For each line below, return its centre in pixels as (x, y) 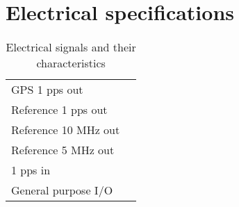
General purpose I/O (62, 190)
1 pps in (31, 170)
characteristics (71, 63)
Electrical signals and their (71, 47)
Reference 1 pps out (59, 110)
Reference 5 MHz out (63, 150)
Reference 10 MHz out (66, 130)
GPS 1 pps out (47, 90)
